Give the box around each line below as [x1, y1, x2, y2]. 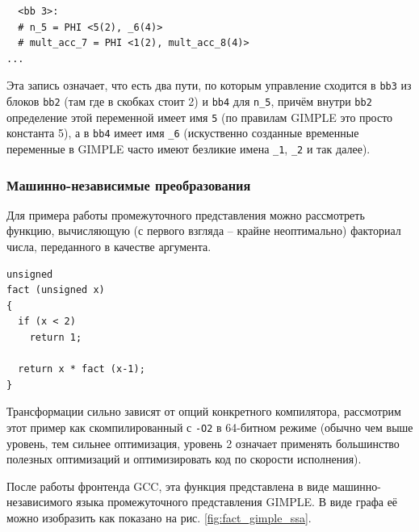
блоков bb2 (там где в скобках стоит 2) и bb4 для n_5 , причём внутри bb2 [6, 93, 372, 110]
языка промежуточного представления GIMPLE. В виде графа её [76, 493, 398, 510]
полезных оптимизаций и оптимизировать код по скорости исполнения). [6, 450, 362, 467]
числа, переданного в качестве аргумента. [6, 238, 212, 255]
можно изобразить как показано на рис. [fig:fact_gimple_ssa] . [6, 509, 312, 526]
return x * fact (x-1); [18, 363, 145, 375]
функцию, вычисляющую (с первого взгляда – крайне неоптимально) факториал [6, 222, 401, 239]
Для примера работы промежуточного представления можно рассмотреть [6, 206, 365, 223]
